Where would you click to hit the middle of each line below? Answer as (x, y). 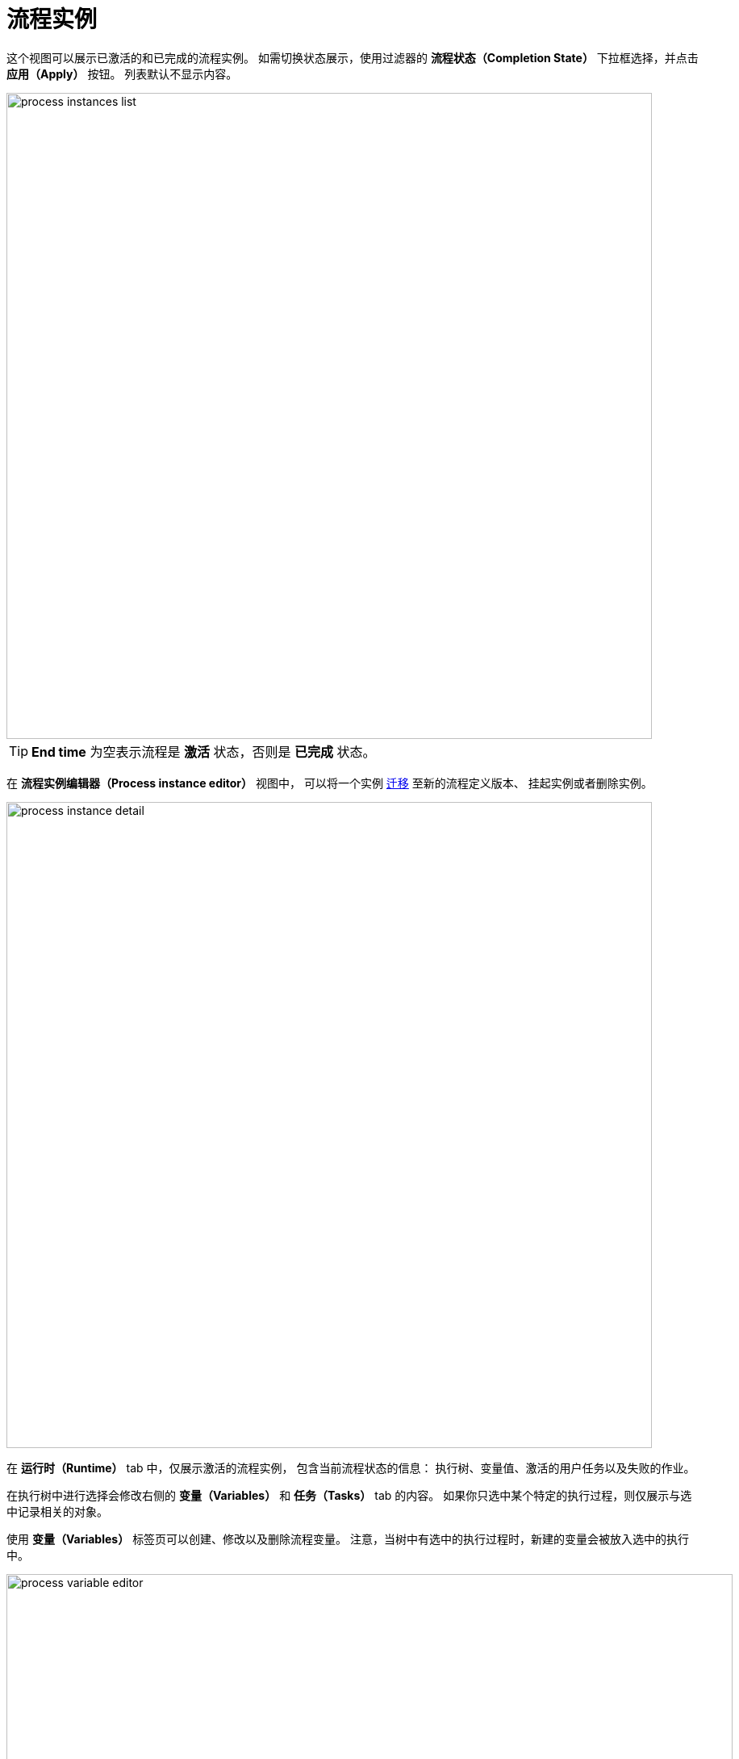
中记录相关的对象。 (57, 1511)
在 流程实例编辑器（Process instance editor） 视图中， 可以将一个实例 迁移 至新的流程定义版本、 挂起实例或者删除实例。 (330, 783)
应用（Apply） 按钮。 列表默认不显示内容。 (122, 73)
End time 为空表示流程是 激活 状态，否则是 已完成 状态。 (204, 751)
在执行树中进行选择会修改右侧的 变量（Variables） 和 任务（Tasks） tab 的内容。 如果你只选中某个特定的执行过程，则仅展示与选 (349, 1495)
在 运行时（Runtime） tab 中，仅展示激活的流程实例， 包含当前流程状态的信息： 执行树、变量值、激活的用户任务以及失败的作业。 (351, 1467)
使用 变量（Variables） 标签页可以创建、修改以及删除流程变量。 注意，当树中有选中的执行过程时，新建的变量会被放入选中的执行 (348, 1539)
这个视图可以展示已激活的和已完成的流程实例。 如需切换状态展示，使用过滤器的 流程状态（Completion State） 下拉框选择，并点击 (353, 57)
